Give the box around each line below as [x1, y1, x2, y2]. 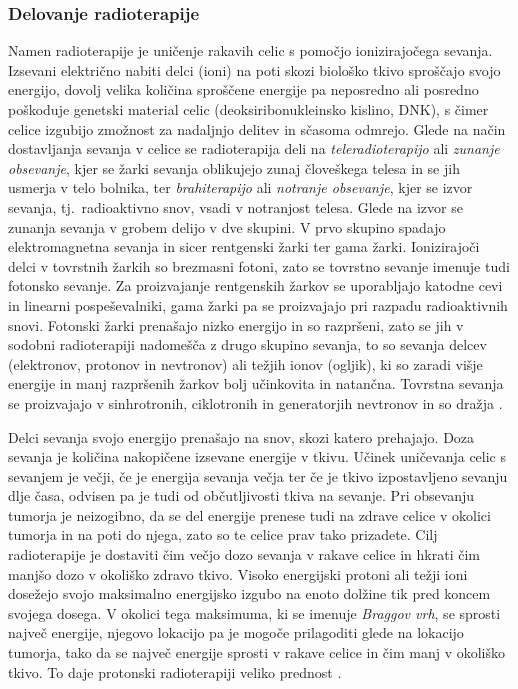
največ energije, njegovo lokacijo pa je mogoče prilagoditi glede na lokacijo [8, 622, 464, 643]
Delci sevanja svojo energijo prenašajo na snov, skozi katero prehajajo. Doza [8, 426, 475, 447]
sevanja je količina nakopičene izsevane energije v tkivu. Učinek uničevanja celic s [8, 446, 507, 467]
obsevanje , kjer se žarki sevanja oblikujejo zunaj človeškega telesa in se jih [8, 157, 460, 178]
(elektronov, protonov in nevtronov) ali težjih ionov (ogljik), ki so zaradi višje [8, 353, 483, 374]
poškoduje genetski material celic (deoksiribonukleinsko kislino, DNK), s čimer [8, 99, 489, 119]
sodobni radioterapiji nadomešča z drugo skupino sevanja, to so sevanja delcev [8, 334, 487, 355]
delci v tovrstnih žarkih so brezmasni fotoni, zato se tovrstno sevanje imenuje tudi [8, 255, 510, 276]
